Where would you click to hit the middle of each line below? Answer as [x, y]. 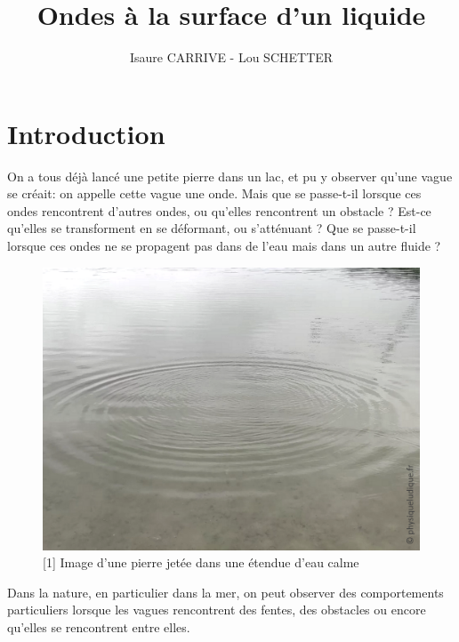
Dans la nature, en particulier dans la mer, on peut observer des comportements [225, 592]
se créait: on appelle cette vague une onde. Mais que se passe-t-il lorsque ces [214, 193]
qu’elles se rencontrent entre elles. [99, 627]
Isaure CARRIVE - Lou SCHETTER [231, 57]
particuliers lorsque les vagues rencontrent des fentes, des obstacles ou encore [217, 610]
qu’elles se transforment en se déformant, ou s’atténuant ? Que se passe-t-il [212, 228]
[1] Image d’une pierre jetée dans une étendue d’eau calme [201, 562]
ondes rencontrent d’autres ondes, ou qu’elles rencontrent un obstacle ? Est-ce [219, 210]
